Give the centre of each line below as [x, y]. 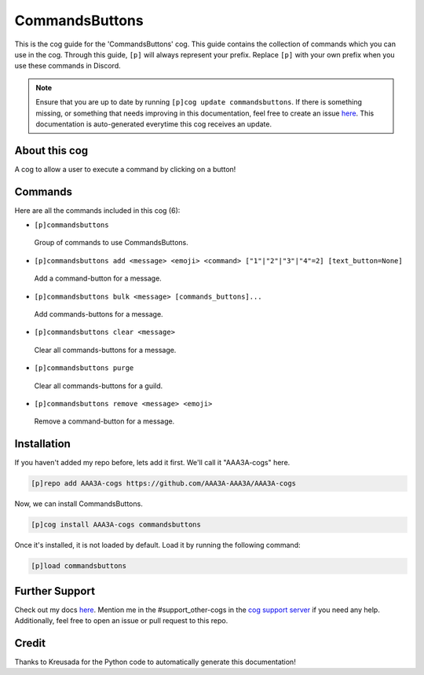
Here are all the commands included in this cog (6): [97, 210]
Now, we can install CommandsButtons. [79, 504]
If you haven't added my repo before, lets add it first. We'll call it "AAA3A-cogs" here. [152, 463]
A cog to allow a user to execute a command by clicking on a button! [125, 169]
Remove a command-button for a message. [104, 421]
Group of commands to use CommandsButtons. [111, 243]
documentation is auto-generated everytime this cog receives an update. [154, 124]
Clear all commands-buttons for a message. [105, 350]
